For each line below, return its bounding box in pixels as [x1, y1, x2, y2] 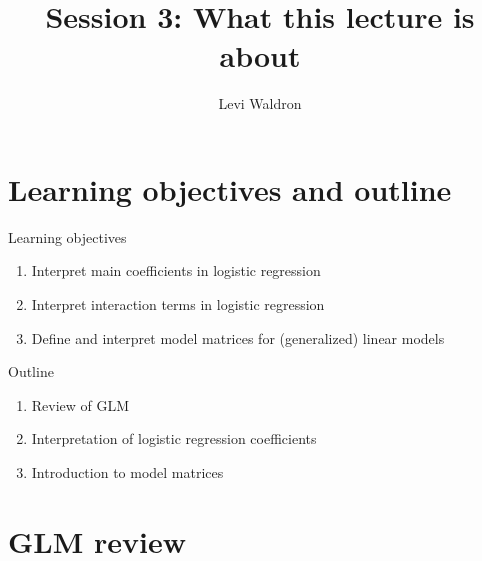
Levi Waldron [218, 93, 302, 114]
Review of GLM [31, 394, 130, 415]
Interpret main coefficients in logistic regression [31, 260, 321, 281]
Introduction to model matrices [31, 462, 224, 482]
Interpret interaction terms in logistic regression [31, 294, 325, 315]
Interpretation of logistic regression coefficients [31, 428, 317, 449]
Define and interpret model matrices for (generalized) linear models [31, 327, 445, 348]
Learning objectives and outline [8, 168, 452, 209]
